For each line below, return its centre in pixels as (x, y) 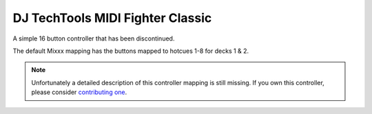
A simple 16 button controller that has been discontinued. (94, 38)
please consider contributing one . (79, 92)
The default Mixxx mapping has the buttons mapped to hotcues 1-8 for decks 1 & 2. (131, 51)
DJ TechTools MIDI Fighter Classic (112, 18)
